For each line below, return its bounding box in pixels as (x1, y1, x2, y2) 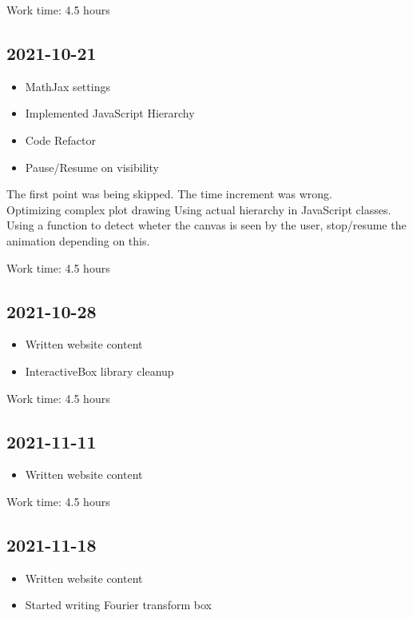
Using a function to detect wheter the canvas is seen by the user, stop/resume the (6, 217, 407, 233)
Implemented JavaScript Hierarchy (25, 105, 195, 122)
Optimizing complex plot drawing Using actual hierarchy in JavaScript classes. (6, 201, 391, 217)
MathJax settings (25, 78, 110, 94)
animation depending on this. (6, 232, 150, 249)
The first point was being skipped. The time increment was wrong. (6, 185, 332, 202)
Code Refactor (25, 131, 96, 148)
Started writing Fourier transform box (25, 596, 212, 613)
